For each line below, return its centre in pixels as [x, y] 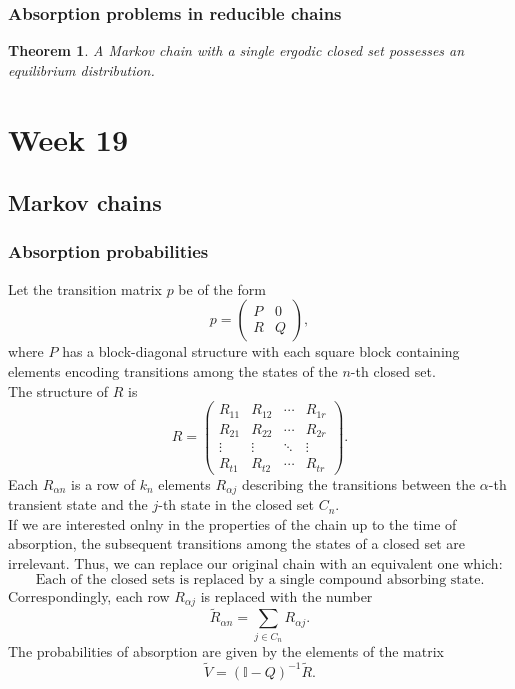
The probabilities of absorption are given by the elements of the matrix [226, 650]
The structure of [58, 390]
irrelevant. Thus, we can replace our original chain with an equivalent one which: [255, 562]
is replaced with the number [286, 595]
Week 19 [68, 138]
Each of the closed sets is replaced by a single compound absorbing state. [260, 579]
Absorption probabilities [108, 251]
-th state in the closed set [236, 504]
